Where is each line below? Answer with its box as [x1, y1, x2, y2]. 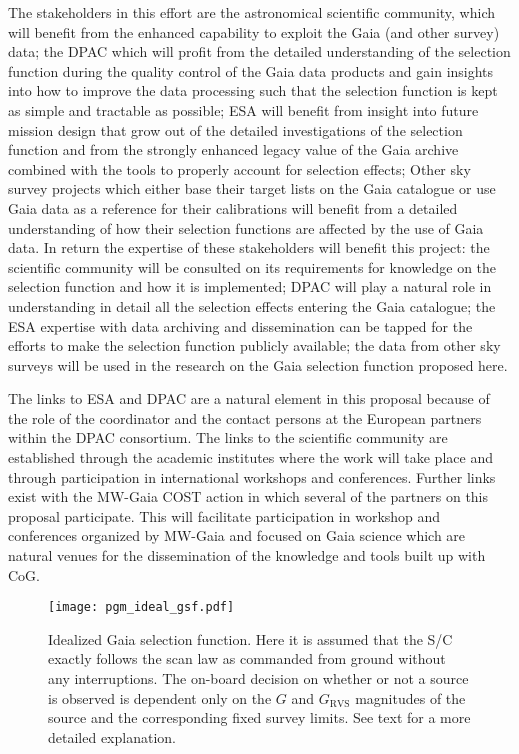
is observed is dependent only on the [48, 687, 272, 708]
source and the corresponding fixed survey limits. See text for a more [48, 707, 471, 728]
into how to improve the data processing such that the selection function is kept [8, 80, 498, 101]
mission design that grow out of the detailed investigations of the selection [8, 119, 463, 140]
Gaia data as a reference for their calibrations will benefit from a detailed [8, 197, 458, 218]
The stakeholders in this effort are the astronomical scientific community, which [8, 2, 496, 22]
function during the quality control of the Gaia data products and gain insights [8, 60, 494, 81]
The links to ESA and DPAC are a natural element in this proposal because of [8, 388, 490, 409]
